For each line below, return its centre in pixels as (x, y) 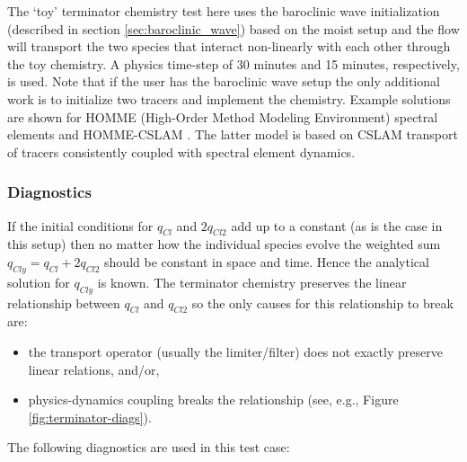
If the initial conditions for (80, 225)
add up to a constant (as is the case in (337, 225)
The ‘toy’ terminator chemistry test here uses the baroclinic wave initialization (224, 11)
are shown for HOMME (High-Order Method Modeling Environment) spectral (223, 116)
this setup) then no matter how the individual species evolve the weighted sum (224, 244)
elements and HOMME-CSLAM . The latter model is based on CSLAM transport (233, 134)
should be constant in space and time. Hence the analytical (267, 261)
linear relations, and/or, (94, 369)
